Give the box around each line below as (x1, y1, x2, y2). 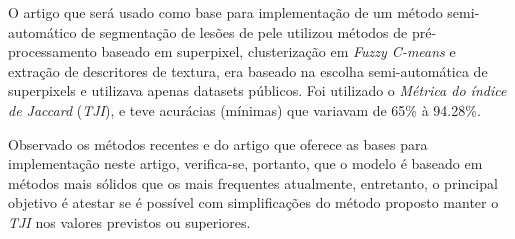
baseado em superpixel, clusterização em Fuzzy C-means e (101, 41, 456, 62)
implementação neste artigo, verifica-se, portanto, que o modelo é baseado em (8, 153, 483, 174)
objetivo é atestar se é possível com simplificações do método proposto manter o (8, 192, 499, 213)
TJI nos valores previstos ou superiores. (8, 211, 251, 232)
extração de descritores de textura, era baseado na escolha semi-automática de (8, 60, 488, 81)
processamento (8, 41, 97, 62)
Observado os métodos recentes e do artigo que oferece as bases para (8, 133, 428, 154)
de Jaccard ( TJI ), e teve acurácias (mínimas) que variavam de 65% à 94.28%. (8, 99, 481, 120)
